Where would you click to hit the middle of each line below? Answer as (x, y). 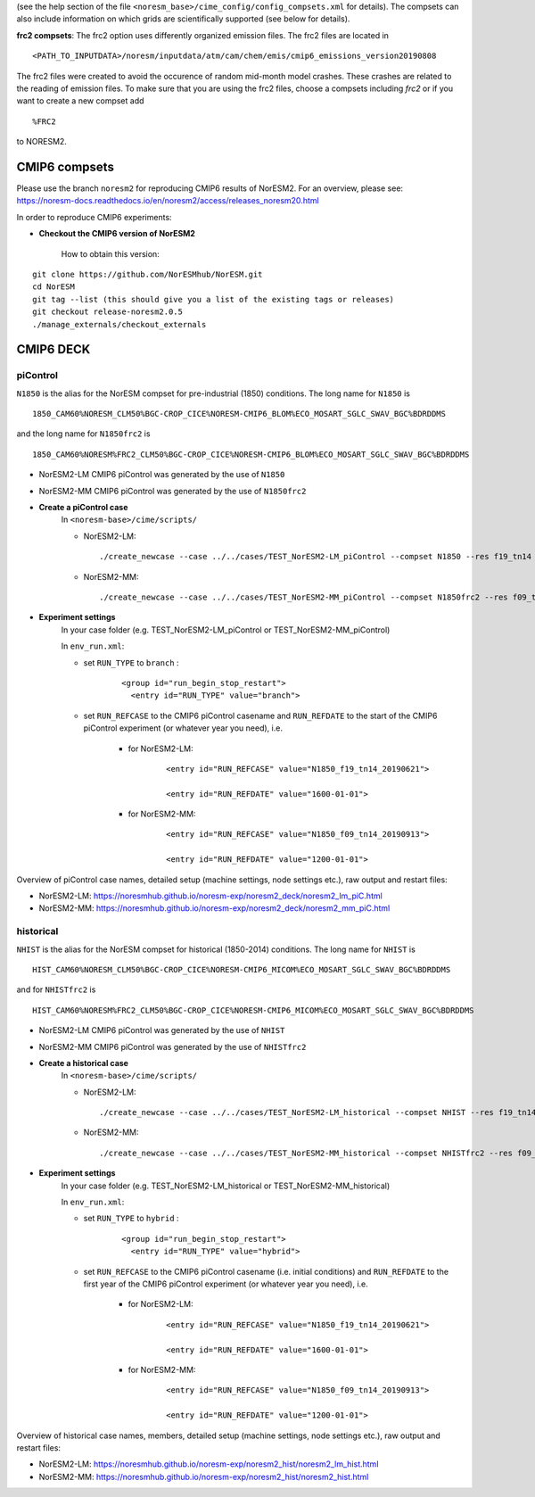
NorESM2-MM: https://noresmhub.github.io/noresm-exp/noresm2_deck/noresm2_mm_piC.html (214, 908)
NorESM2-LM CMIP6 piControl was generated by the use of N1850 (162, 475)
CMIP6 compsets (66, 166)
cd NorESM (53, 287)
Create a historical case (84, 1063)
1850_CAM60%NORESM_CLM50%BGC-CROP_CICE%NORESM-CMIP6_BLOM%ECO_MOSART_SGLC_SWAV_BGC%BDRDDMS (239, 414)
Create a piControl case (83, 508)
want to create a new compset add (80, 101)
